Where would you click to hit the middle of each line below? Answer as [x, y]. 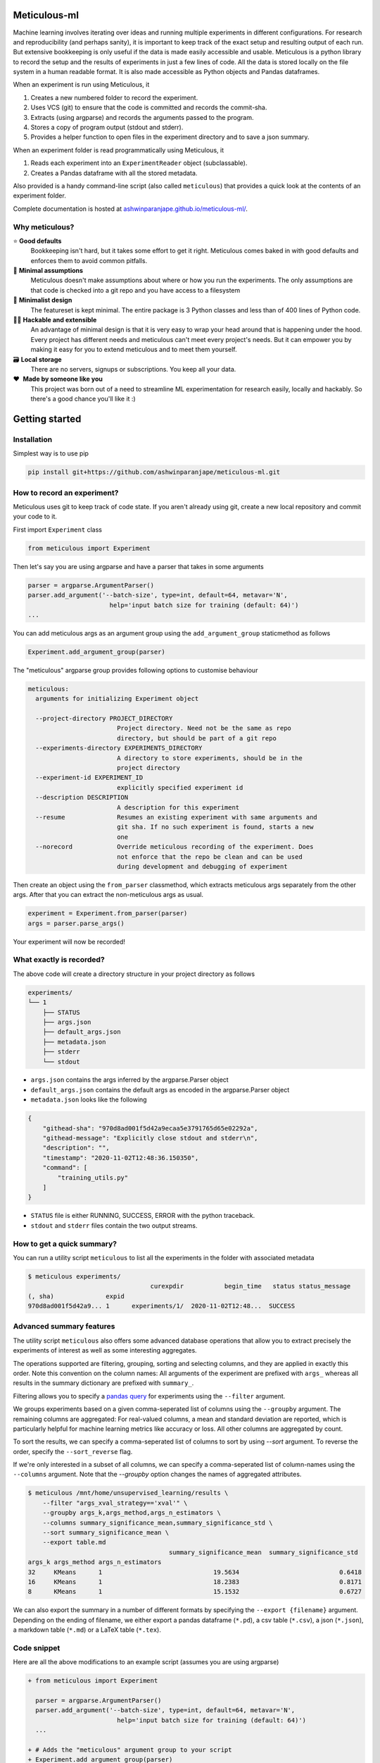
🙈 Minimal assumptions [48, 271]
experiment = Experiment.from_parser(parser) [108, 914]
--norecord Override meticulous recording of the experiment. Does [175, 847]
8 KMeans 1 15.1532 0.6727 [195, 1592]
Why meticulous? [44, 227]
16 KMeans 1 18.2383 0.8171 [195, 1582]
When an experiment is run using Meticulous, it [81, 85]
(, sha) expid [76, 1296]
